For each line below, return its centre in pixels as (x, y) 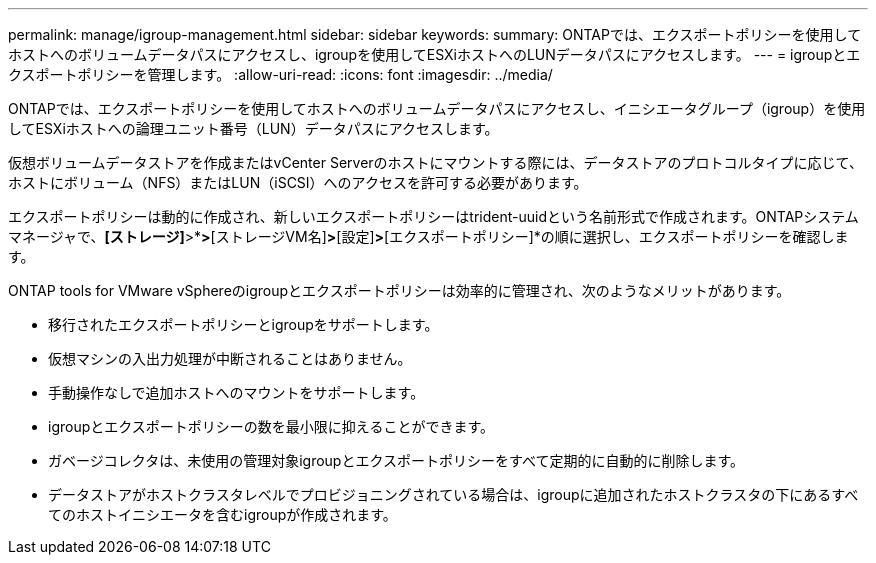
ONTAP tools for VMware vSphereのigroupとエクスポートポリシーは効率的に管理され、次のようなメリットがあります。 (399, 290)
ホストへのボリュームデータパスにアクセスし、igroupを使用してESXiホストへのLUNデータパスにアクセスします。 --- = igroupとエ (434, 54)
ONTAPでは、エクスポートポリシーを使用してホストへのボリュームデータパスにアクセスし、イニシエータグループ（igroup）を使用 (437, 108)
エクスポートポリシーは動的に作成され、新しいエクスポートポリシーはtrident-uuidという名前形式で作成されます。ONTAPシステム (433, 216)
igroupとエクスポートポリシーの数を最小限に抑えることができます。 (271, 426)
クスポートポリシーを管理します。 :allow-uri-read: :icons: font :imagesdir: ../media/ (280, 74)
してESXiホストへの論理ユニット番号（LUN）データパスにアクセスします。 (253, 128)
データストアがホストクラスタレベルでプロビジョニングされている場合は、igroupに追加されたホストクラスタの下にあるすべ (453, 494)
